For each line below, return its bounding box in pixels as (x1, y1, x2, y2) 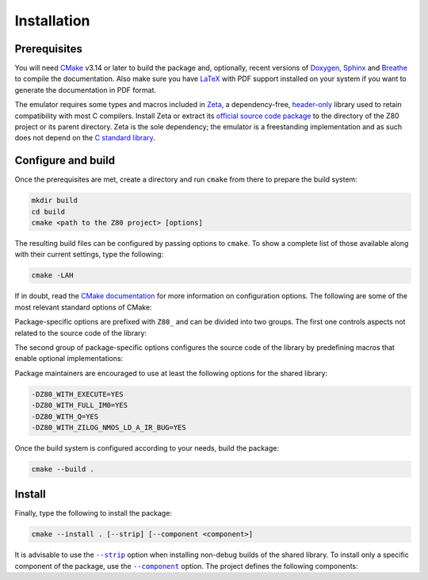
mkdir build (31, 196, 78, 205)
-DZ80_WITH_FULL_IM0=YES (31, 401, 128, 410)
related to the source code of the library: (14, 328, 147, 337)
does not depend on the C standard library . (14, 133, 156, 143)
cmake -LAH (31, 271, 74, 280)
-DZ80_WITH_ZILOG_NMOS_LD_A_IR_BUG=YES (31, 423, 186, 432)
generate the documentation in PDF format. (14, 85, 157, 94)
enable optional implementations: (14, 354, 124, 363)
